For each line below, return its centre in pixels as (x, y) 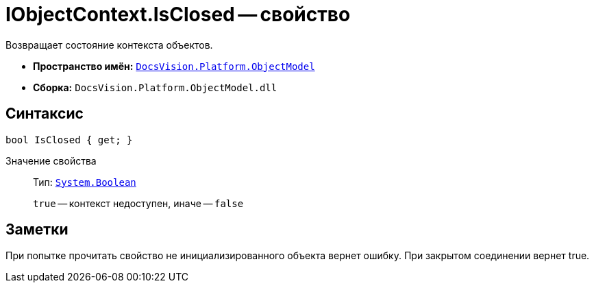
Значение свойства (51, 160)
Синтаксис (45, 114)
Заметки (37, 230)
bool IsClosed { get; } (69, 140)
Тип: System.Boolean (85, 182)
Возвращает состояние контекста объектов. (109, 45)
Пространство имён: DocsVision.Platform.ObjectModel (174, 66)
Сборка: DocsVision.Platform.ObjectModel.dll (155, 87)
